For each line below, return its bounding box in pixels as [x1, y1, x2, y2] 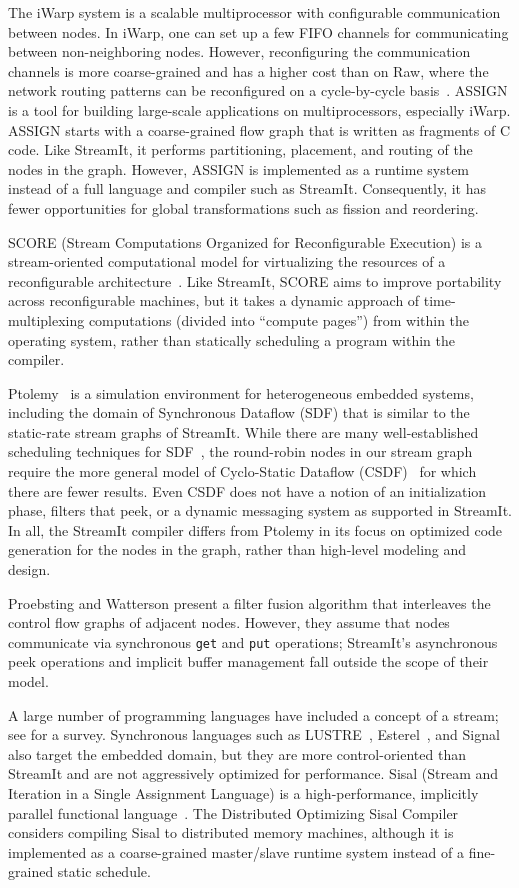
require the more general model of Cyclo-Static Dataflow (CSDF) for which [8, 461, 477, 482]
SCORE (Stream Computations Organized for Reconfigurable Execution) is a [8, 231, 483, 252]
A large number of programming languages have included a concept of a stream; [8, 704, 499, 725]
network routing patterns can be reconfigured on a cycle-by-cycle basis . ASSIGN [8, 80, 508, 101]
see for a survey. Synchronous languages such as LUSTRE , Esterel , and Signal [8, 724, 500, 745]
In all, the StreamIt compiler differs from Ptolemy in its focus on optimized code [8, 519, 503, 540]
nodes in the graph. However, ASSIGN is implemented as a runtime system [8, 158, 470, 179]
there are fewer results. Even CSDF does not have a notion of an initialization [8, 480, 487, 501]
